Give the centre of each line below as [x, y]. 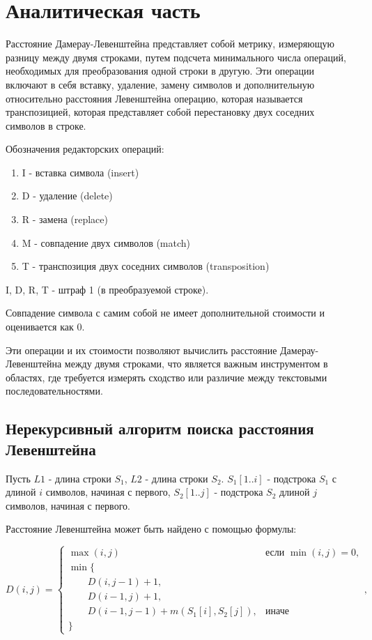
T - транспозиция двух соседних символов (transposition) [146, 266]
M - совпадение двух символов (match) [106, 242]
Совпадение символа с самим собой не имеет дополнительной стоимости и [165, 313]
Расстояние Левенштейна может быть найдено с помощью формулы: [151, 529]
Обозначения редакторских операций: [85, 149]
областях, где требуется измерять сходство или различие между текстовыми [166, 377]
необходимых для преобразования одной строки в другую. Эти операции [160, 71]
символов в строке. [46, 125]
